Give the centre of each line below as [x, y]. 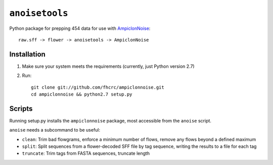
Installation [27, 54]
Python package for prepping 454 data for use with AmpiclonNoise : [80, 28]
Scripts [21, 109]
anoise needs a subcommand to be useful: [55, 130]
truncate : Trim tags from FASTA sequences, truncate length [86, 153]
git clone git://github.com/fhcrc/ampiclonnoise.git [98, 87]
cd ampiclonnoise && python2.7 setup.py [82, 94]
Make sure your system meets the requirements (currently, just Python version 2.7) [108, 66]
